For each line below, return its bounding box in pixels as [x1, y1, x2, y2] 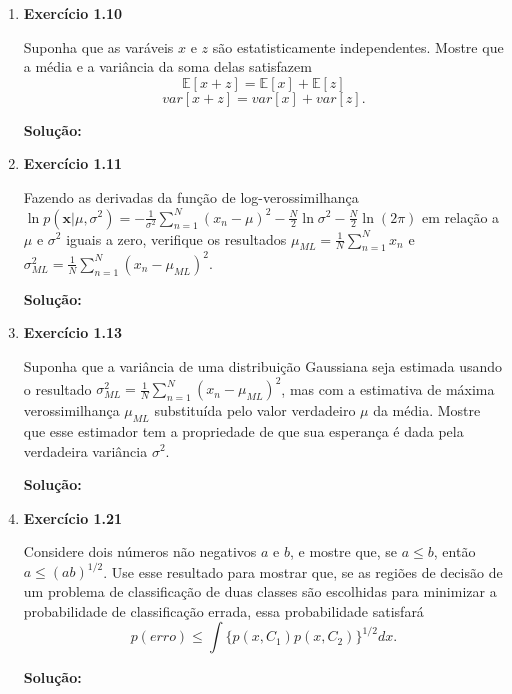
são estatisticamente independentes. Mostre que [212, 36, 504, 57]
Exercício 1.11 [23, 153, 123, 174]
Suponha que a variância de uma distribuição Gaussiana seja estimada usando [23, 356, 503, 377]
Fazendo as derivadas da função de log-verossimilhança [23, 186, 359, 207]
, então [433, 541, 476, 562]
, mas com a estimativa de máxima [281, 378, 495, 399]
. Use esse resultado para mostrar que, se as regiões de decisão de [103, 561, 503, 582]
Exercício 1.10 [23, 3, 123, 23]
